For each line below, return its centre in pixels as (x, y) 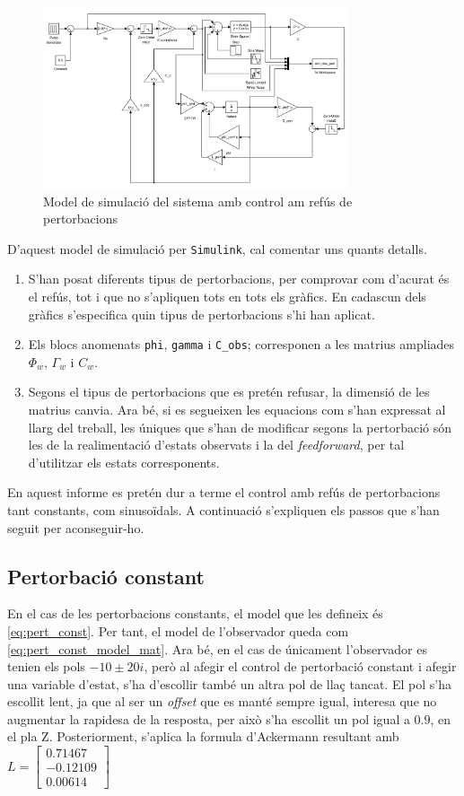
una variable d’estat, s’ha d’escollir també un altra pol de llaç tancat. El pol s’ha (229, 683)
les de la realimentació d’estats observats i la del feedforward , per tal (216, 445)
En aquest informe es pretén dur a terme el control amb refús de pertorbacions (224, 492)
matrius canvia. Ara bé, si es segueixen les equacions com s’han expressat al (237, 409)
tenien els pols (46, 666)
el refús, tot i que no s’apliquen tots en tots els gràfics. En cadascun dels (227, 296)
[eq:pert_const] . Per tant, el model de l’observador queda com (178, 630)
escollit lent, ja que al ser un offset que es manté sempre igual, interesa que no (222, 701)
